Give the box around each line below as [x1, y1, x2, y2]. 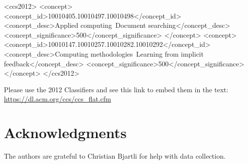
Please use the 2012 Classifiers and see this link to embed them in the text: [4, 84, 229, 94]
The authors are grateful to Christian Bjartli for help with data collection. [4, 151, 226, 161]
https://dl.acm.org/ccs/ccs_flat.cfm [4, 94, 111, 104]
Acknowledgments [4, 123, 127, 143]
